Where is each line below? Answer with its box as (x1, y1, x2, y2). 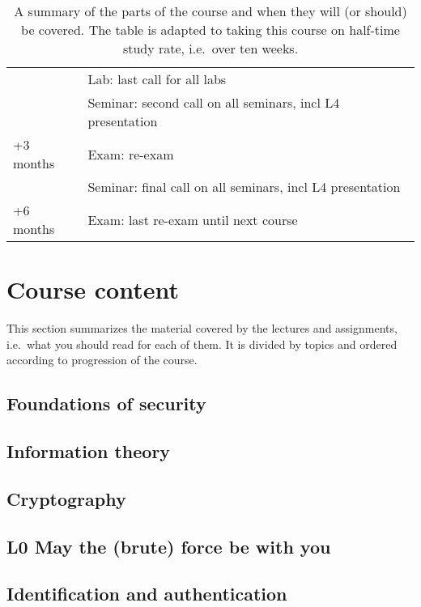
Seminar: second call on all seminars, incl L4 (87, 93, 340, 112)
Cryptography (6, 486, 126, 511)
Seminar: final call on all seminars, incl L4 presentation (87, 177, 401, 196)
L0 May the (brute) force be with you (6, 533, 331, 558)
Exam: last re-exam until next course (87, 210, 298, 229)
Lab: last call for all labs (87, 70, 227, 88)
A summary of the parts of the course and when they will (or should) (14, 2, 407, 20)
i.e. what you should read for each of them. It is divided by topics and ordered (6, 335, 398, 352)
